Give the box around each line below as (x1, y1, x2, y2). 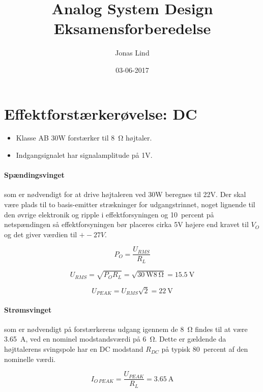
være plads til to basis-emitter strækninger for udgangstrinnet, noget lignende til (4, 199, 255, 210)
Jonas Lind (115, 47, 150, 58)
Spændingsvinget (4, 170, 65, 180)
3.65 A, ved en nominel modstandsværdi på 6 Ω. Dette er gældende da (4, 333, 226, 344)
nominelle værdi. (4, 353, 56, 364)
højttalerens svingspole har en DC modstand (4, 344, 143, 354)
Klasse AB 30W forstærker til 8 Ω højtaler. (16, 132, 152, 143)
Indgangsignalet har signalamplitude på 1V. (16, 150, 153, 160)
